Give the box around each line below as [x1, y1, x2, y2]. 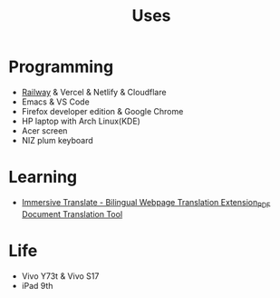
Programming [8, 56, 114, 77]
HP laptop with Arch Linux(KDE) [21, 115, 141, 126]
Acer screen [21, 124, 68, 136]
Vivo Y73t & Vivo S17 [21, 270, 100, 282]
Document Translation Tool [21, 208, 123, 219]
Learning [8, 167, 78, 187]
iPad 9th [21, 280, 53, 291]
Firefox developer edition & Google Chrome [21, 105, 184, 116]
